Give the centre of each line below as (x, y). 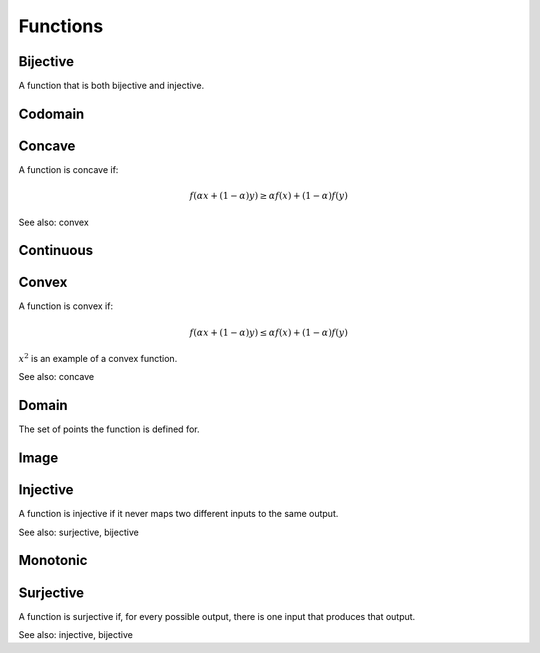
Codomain (51, 113)
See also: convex (53, 222)
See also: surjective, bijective (78, 532)
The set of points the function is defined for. (109, 429)
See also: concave (56, 377)
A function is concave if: (68, 169)
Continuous (56, 250)
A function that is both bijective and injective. (111, 86)
